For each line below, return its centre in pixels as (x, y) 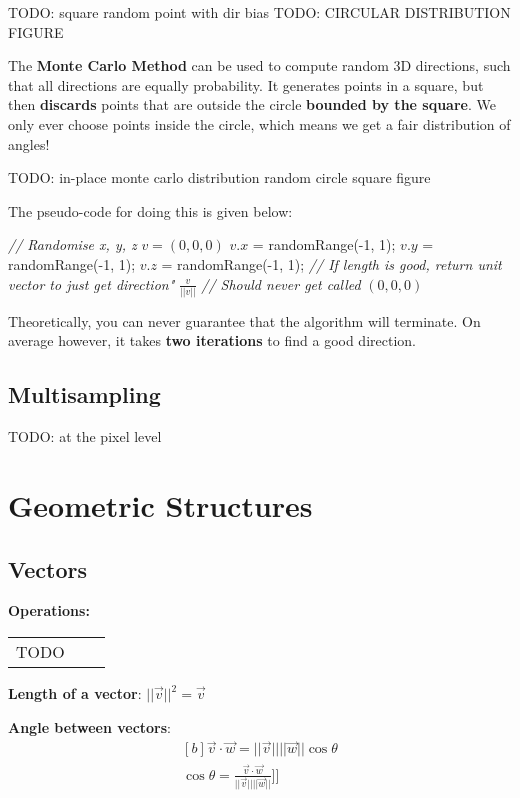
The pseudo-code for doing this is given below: (150, 210)
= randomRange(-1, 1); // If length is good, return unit (331, 263)
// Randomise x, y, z (72, 244)
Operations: (49, 610)
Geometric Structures (160, 505)
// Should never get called (281, 283)
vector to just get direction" (91, 283)
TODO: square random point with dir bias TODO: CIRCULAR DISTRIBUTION (259, 12)
